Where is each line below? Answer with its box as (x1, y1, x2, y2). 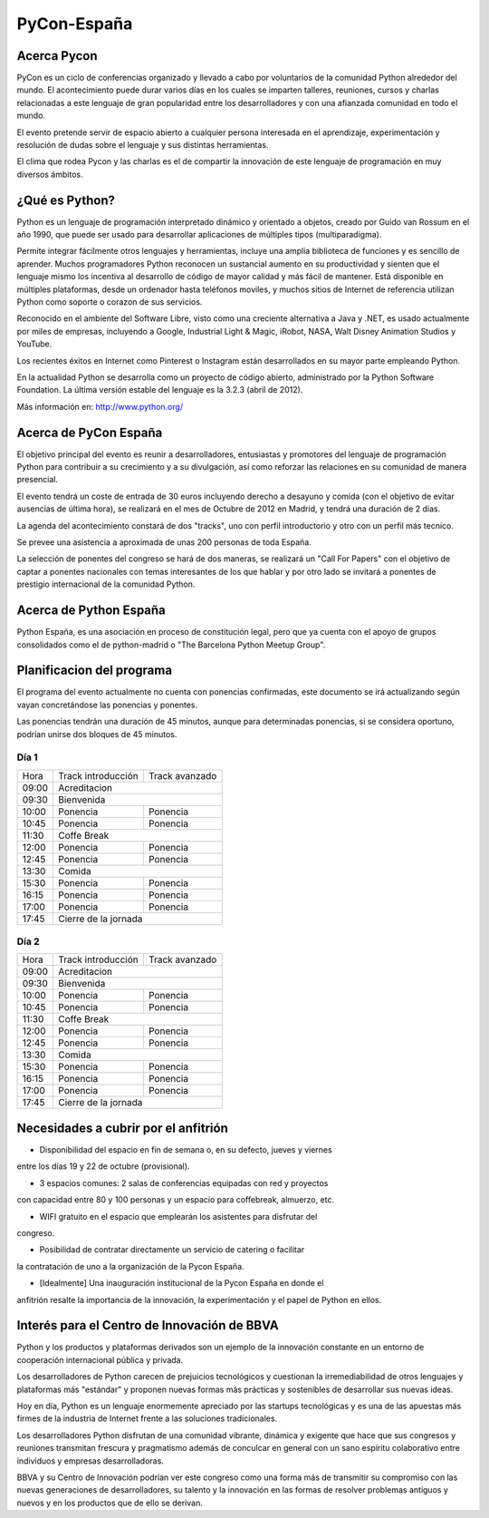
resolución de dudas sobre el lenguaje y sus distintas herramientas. (16, 140, 269, 151)
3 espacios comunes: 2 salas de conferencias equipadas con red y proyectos (39, 1177, 329, 1188)
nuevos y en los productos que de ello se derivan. (16, 1497, 203, 1508)
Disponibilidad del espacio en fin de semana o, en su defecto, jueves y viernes (39, 1143, 332, 1155)
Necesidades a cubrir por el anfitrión (16, 1120, 228, 1135)
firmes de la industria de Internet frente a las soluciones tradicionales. (16, 1413, 278, 1424)
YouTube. (16, 338, 53, 349)
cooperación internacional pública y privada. (16, 1354, 184, 1365)
